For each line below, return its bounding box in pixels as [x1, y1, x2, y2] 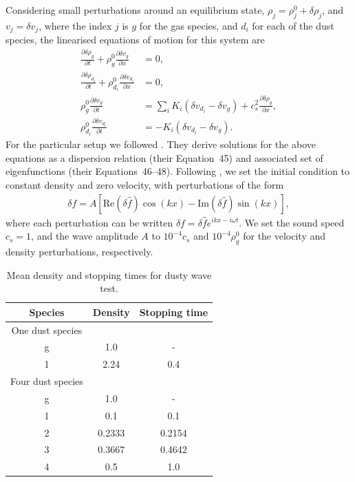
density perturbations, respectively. [6, 244, 153, 258]
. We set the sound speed [239, 215, 345, 229]
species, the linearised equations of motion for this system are [6, 32, 265, 47]
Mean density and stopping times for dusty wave [6, 267, 212, 282]
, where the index [39, 18, 112, 32]
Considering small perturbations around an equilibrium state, [6, 3, 265, 17]
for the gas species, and [139, 18, 238, 32]
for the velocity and [243, 229, 326, 243]
